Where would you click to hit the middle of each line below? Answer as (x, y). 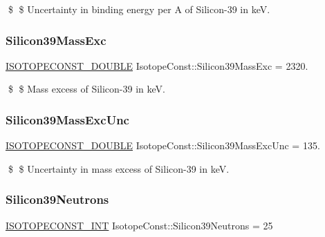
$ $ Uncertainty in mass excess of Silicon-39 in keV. (119, 168)
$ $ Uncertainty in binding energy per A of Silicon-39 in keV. (139, 9)
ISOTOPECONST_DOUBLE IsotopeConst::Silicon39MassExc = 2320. (157, 65)
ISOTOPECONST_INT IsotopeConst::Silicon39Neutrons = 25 (139, 225)
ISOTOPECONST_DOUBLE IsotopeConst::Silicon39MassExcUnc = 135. (163, 145)
